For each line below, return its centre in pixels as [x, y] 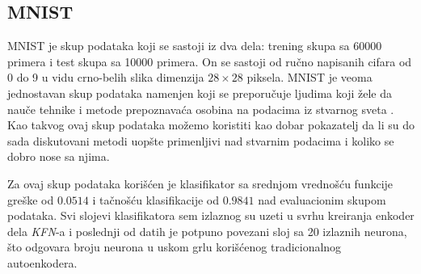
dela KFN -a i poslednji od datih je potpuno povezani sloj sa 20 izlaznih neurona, [207, 231]
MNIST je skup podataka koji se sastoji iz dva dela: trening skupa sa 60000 [195, 46]
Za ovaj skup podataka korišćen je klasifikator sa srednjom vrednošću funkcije [200, 183]
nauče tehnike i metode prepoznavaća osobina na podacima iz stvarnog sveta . [201, 109]
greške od [31, 199]
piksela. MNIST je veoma [309, 77]
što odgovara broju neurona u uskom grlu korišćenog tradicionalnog [175, 247]
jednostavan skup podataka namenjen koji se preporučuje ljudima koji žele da [200, 93]
